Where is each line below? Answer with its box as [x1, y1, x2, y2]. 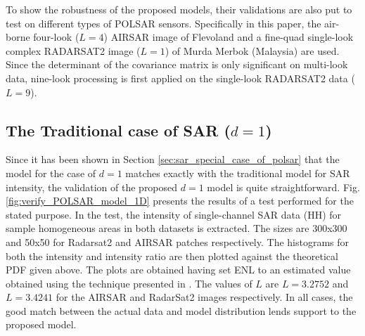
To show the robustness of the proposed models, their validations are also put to [6, 2, 352, 16]
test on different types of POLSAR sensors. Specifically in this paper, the [6, 15, 321, 30]
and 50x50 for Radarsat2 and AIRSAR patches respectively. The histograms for [6, 234, 350, 249]
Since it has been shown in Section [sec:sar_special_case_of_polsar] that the [6, 152, 340, 167]
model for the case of [6, 165, 96, 180]
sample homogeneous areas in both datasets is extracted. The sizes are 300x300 [6, 221, 347, 235]
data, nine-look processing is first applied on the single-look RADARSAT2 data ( [6, 70, 355, 85]
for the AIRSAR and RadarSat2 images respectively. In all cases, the [56, 290, 353, 304]
